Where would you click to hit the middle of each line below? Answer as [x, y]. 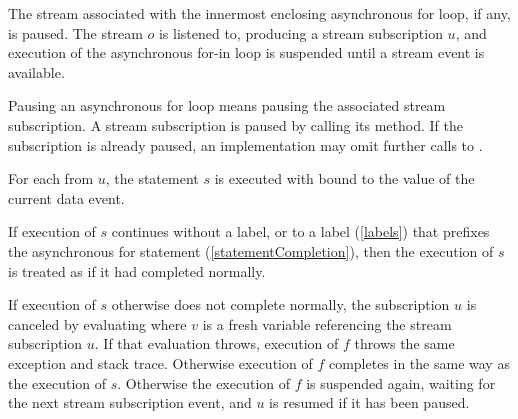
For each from [51, 178]
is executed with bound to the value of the [344, 178]
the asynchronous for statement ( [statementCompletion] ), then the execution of [251, 250]
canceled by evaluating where [97, 323]
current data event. [66, 197]
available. [36, 71]
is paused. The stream [75, 32]
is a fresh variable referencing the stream [327, 323]
